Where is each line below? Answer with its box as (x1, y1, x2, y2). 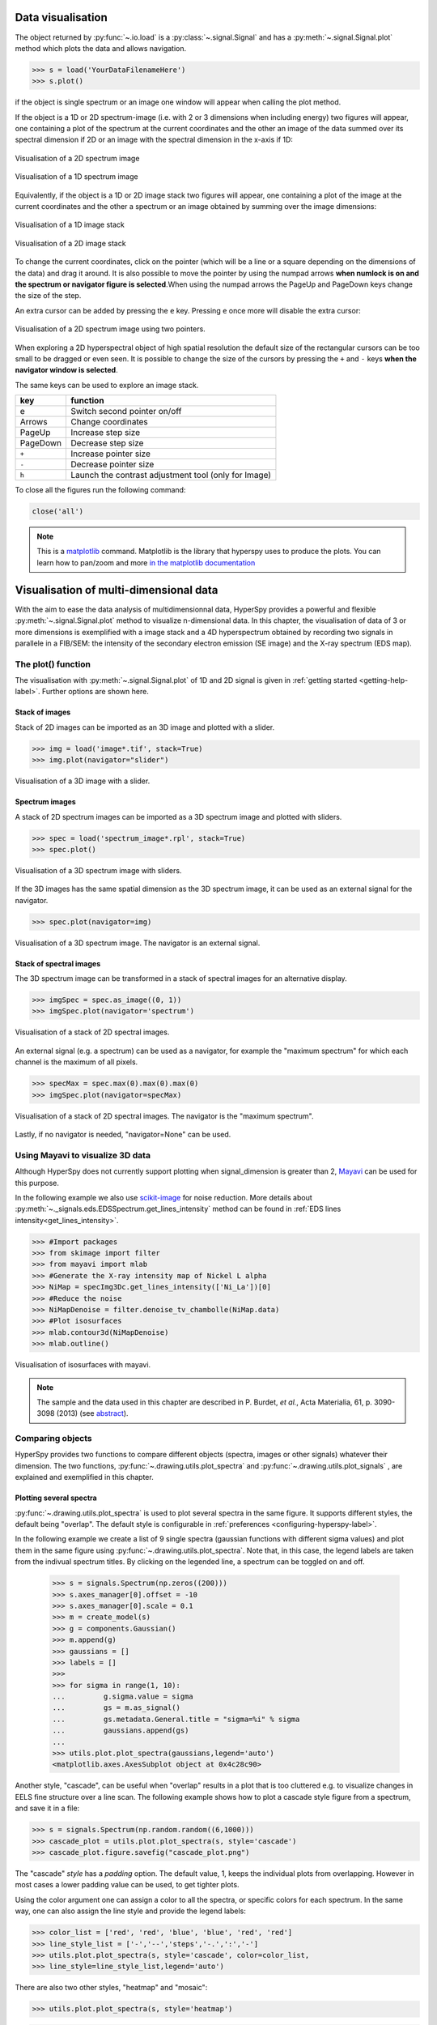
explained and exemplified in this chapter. (15, 1473, 154, 1482)
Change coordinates (70, 416, 149, 428)
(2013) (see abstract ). (56, 1409, 129, 1418)
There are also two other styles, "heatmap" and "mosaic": (15, 1983, 208, 1993)
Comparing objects (15, 1433, 92, 1444)
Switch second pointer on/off (70, 406, 182, 417)
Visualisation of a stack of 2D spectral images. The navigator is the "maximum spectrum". (15, 1111, 315, 1121)
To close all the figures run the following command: (15, 485, 186, 495)
